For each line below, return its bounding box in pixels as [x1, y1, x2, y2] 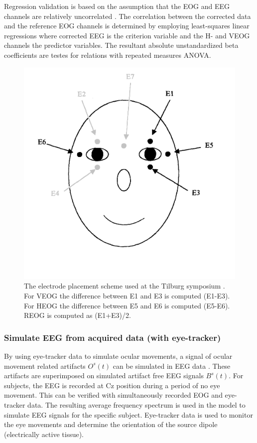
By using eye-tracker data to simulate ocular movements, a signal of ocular [4, 350, 233, 361]
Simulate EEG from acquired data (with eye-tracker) [4, 331, 221, 343]
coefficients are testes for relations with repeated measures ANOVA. [4, 49, 211, 60]
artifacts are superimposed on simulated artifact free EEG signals [4, 370, 204, 381]
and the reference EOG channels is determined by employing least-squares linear [4, 20, 250, 31]
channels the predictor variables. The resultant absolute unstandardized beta [4, 40, 239, 50]
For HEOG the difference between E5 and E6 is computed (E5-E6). [24, 300, 230, 310]
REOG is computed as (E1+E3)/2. [24, 310, 131, 320]
